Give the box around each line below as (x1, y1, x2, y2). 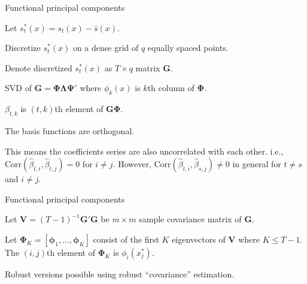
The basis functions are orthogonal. (5, 124, 135, 137)
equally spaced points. (147, 41, 229, 54)
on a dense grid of (72, 41, 139, 54)
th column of (147, 81, 194, 94)
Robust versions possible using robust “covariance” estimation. (5, 267, 235, 280)
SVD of (5, 81, 32, 94)
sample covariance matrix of (139, 213, 242, 225)
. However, (113, 158, 151, 170)
